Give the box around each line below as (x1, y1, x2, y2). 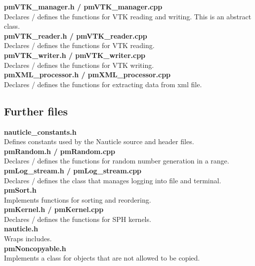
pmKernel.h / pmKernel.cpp (4, 204, 104, 214)
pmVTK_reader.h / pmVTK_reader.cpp (4, 30, 147, 41)
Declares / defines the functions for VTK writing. (4, 59, 154, 70)
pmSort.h (4, 185, 37, 195)
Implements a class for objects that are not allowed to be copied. (4, 253, 200, 263)
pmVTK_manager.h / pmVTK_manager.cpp (4, 1, 163, 11)
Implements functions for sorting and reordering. (4, 194, 151, 205)
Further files (4, 103, 68, 118)
